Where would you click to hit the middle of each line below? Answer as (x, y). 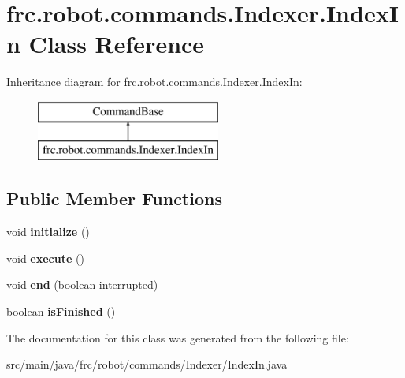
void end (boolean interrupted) (82, 284)
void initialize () (48, 232)
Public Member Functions (114, 198)
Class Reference (117, 44)
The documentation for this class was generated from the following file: (178, 337)
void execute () (45, 258)
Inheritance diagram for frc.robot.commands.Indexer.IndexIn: (154, 82)
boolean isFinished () (61, 311)
